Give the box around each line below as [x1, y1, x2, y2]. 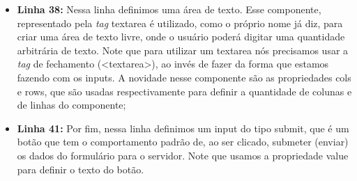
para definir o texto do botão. [17, 162, 144, 176]
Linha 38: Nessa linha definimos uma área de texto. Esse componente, [17, 2, 321, 16]
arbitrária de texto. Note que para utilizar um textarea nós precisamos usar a [17, 42, 349, 57]
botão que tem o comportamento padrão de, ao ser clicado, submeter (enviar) [17, 134, 349, 149]
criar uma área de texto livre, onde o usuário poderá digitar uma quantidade [17, 29, 345, 44]
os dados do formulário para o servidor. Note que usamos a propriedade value [17, 148, 349, 162]
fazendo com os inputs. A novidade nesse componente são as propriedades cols [17, 70, 351, 84]
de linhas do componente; [17, 97, 126, 112]
